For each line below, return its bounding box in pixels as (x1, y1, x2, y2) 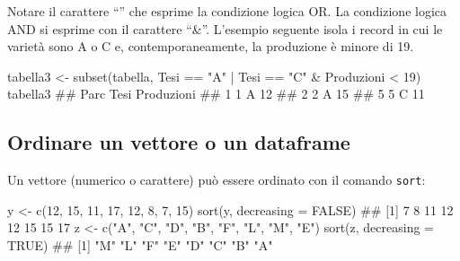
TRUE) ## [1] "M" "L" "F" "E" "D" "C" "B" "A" (7, 236, 273, 255)
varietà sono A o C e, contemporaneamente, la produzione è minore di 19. (7, 37, 414, 56)
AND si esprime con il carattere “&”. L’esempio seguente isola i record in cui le (7, 19, 443, 38)
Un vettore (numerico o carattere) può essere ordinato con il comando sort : (7, 170, 426, 189)
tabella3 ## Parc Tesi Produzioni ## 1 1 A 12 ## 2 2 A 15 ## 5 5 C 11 (7, 84, 425, 103)
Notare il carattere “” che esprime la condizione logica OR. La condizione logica (7, 2, 447, 20)
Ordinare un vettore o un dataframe (7, 128, 350, 156)
